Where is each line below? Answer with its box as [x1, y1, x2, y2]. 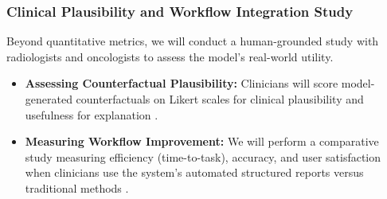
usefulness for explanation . [25, 106, 158, 123]
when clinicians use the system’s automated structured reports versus [25, 164, 364, 181]
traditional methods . [25, 179, 129, 196]
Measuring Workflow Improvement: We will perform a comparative [25, 133, 379, 150]
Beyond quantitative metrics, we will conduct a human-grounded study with [6, 33, 379, 49]
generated [25, 91, 72, 107]
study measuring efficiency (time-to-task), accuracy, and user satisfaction [25, 148, 381, 165]
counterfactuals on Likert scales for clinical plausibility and [76, 91, 364, 107]
